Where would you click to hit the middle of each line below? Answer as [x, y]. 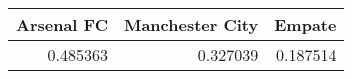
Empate [305, 24]
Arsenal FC [62, 24]
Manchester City [191, 24]
